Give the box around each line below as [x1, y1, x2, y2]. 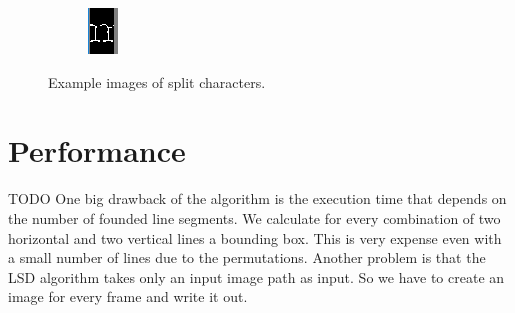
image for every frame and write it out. [8, 286, 248, 307]
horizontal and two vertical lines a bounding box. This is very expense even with [8, 227, 502, 248]
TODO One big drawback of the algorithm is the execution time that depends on [8, 188, 507, 209]
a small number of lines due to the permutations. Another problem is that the [8, 247, 486, 268]
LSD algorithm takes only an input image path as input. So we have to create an [8, 266, 505, 287]
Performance [8, 130, 186, 171]
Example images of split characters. [48, 71, 266, 92]
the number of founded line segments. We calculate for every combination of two [8, 207, 501, 228]
